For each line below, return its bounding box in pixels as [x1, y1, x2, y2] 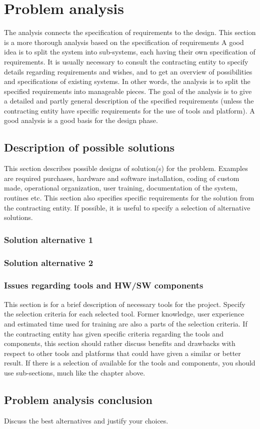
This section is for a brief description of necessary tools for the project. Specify [4, 298, 245, 309]
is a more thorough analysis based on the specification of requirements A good [4, 36, 244, 47]
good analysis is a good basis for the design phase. [4, 115, 158, 125]
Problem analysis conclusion [4, 391, 152, 407]
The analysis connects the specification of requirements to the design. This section [4, 27, 256, 37]
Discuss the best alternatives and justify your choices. [4, 415, 168, 425]
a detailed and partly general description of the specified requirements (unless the [4, 95, 254, 106]
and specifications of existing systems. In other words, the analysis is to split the [4, 76, 250, 86]
